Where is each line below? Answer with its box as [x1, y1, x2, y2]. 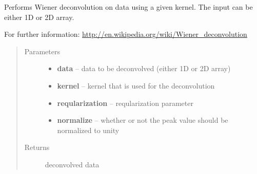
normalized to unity [57, 124, 120, 135]
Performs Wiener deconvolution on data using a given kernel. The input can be [4, 2, 253, 12]
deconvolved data [45, 159, 100, 169]
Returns [24, 142, 50, 153]
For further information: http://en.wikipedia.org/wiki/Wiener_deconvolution [4, 29, 247, 39]
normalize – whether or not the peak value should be [57, 115, 228, 125]
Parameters [24, 46, 60, 56]
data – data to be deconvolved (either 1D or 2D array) [57, 63, 231, 74]
